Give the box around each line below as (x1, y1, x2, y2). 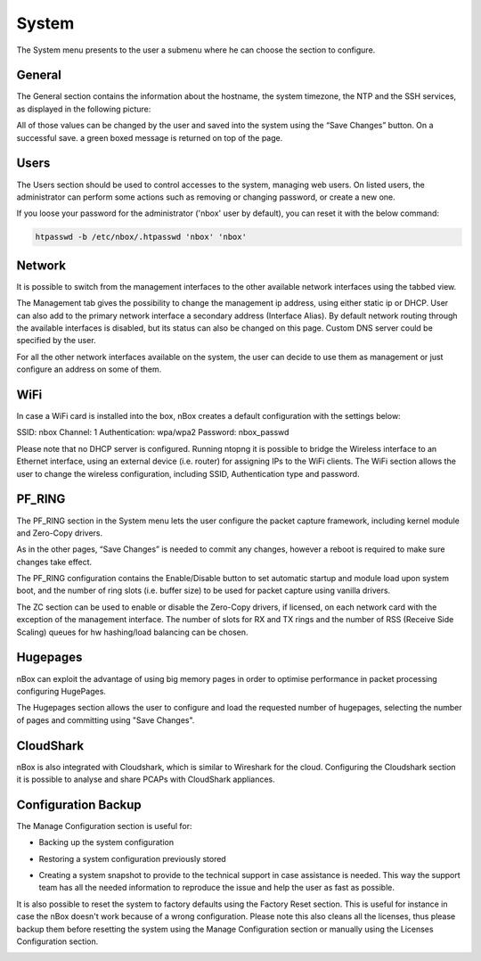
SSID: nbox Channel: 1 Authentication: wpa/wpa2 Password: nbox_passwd (16, 427, 289, 438)
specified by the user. (16, 335, 97, 346)
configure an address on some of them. (16, 364, 162, 374)
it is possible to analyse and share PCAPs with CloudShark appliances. (16, 774, 275, 784)
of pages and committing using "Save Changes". (16, 714, 195, 726)
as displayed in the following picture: (16, 103, 151, 114)
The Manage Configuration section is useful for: (16, 820, 192, 831)
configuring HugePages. (16, 686, 107, 696)
